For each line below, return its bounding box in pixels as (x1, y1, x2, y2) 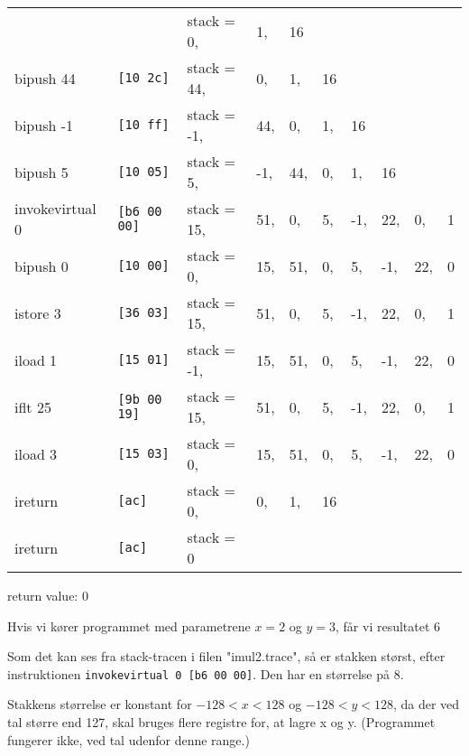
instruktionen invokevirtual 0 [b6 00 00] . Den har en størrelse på (7, 664, 390, 683)
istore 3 (14, 302, 61, 323)
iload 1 (14, 349, 58, 370)
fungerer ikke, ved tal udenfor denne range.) (7, 730, 250, 749)
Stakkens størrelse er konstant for (7, 695, 192, 714)
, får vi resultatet (336, 616, 430, 635)
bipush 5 (14, 161, 69, 182)
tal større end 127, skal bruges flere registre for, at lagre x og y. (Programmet (7, 713, 436, 732)
